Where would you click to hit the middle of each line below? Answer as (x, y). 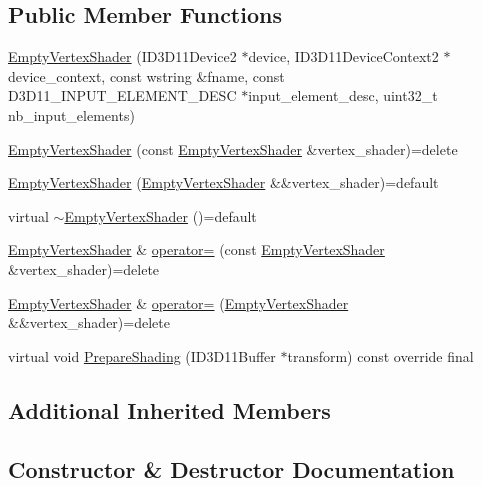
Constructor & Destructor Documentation (231, 468)
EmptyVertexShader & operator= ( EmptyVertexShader (178, 302)
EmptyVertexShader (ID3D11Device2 (122, 56)
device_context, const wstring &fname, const (146, 75)
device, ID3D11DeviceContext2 (343, 56)
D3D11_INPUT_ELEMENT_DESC (122, 95)
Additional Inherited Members (169, 409)
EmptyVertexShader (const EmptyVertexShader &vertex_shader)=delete (233, 148)
